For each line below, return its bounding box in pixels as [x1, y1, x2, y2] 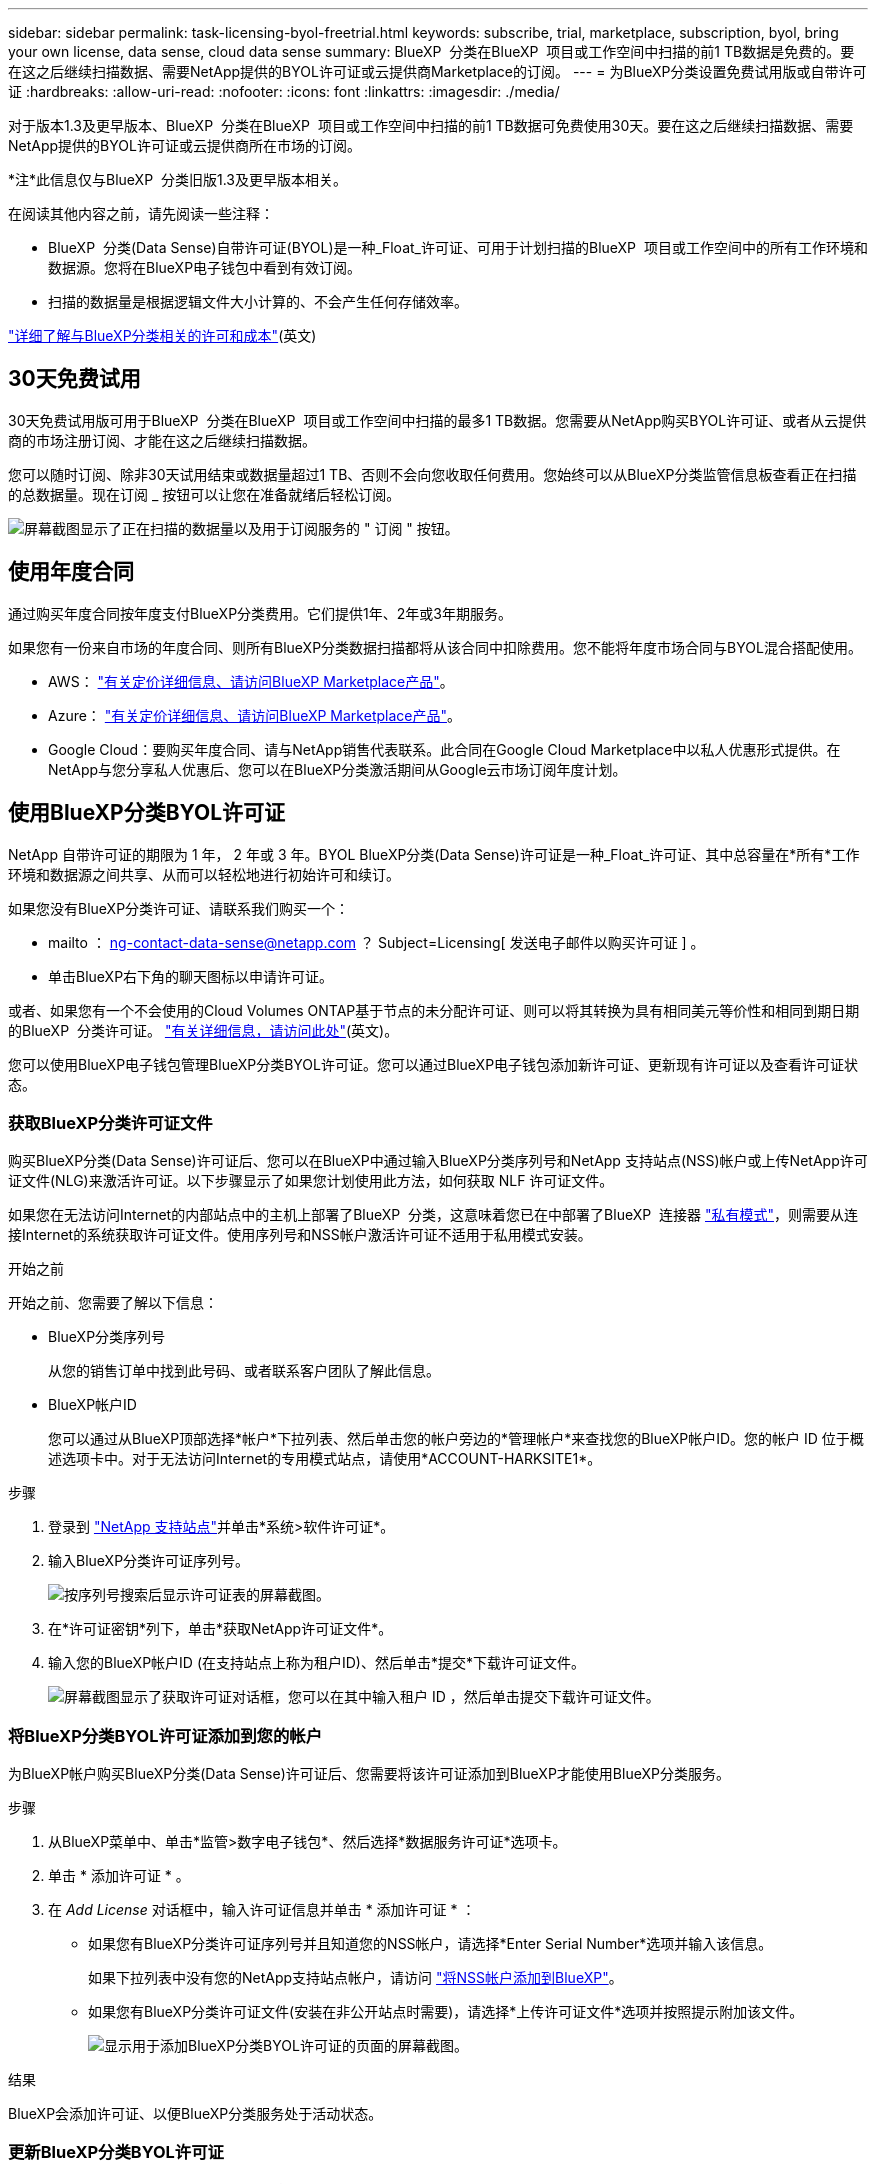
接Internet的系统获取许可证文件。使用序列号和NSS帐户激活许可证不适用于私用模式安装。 [8, 1226, 592, 1244]
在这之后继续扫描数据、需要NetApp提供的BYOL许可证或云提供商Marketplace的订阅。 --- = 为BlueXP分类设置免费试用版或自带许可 [8, 63, 867, 80]
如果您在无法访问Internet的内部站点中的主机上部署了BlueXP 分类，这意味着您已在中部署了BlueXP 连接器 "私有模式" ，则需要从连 [8, 1206, 859, 1224]
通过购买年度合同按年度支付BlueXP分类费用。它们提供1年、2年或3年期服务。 [8, 604, 512, 622]
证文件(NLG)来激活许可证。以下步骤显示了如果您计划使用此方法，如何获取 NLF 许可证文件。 [8, 1172, 614, 1190]
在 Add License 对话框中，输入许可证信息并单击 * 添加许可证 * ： [48, 1901, 476, 1919]
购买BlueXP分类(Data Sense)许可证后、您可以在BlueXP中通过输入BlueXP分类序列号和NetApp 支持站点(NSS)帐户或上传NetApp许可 [8, 1152, 868, 1170]
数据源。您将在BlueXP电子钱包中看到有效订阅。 [48, 259, 362, 276]
